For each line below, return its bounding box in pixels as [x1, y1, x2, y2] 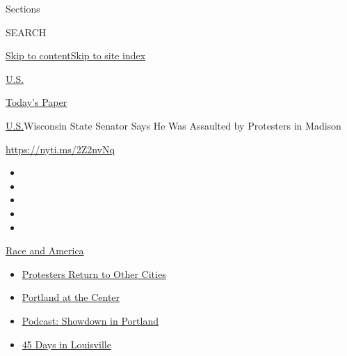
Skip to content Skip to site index [6, 48, 146, 63]
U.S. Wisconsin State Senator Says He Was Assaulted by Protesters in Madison [6, 118, 341, 132]
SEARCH [6, 24, 47, 39]
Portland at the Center [22, 290, 120, 304]
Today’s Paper [6, 95, 67, 109]
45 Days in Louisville [22, 336, 111, 351]
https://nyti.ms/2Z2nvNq [6, 141, 115, 156]
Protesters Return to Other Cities [22, 266, 166, 281]
